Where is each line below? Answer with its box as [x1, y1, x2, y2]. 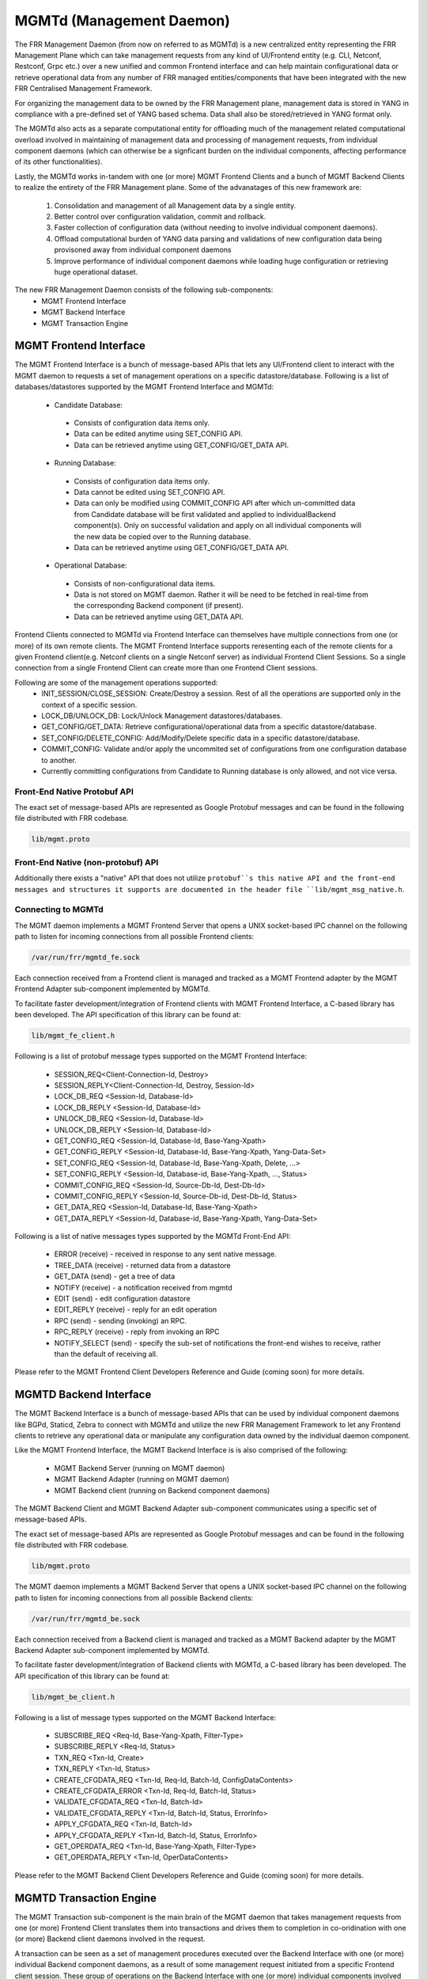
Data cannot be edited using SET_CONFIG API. [74, 487, 225, 496]
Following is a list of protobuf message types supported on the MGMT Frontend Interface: [14, 1051, 308, 1061]
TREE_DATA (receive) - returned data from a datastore [54, 1260, 231, 1270]
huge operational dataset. [54, 267, 138, 276]
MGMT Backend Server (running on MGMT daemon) [54, 1463, 225, 1472]
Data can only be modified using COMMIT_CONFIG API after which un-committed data [74, 499, 356, 508]
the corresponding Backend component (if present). [74, 601, 244, 610]
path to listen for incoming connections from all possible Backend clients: [14, 1593, 254, 1602]
